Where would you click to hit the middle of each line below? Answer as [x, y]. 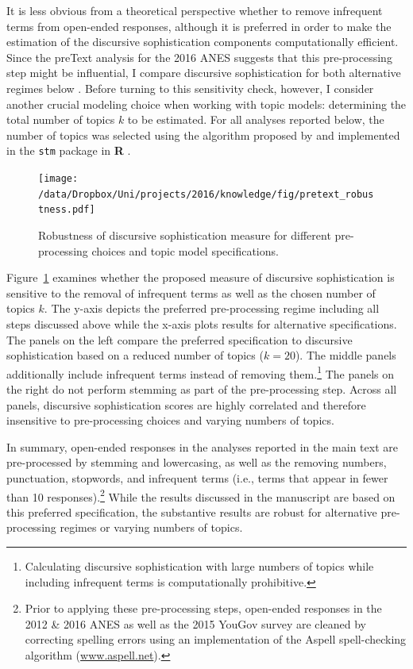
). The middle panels [345, 355]
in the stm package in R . [69, 150]
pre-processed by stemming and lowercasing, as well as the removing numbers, [197, 462]
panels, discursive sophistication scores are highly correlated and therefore [186, 404]
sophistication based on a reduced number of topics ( [135, 355]
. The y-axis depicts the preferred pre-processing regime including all [212, 308]
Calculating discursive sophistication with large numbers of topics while [199, 565]
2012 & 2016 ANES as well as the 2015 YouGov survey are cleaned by [195, 623]
